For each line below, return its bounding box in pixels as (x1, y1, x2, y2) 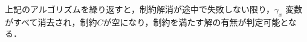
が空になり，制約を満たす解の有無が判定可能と (103, 15, 289, 28)
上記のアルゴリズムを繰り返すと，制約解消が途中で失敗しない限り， (5, 3, 275, 15)
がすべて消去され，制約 (5, 15, 97, 28)
